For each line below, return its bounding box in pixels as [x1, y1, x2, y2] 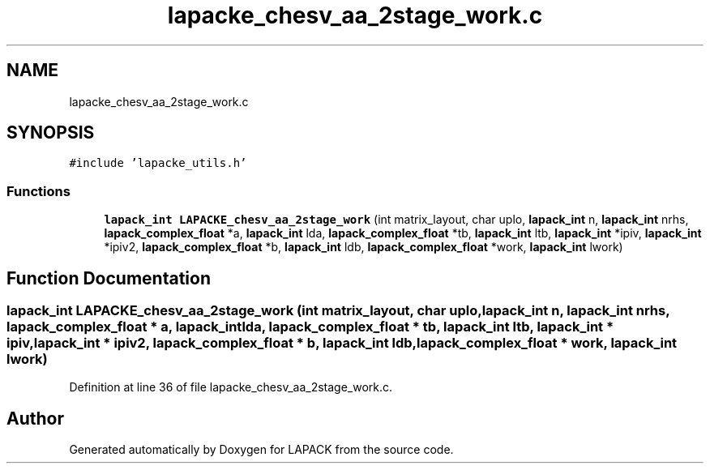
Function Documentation [6, 267, 211, 288]
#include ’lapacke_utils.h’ [69, 156, 247, 170]
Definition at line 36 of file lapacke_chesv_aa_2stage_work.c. [69, 380, 393, 395]
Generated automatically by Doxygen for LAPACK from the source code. [69, 442, 454, 457]
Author [6, 408, 64, 429]
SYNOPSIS [6, 122, 95, 143]
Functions [6, 182, 71, 199]
